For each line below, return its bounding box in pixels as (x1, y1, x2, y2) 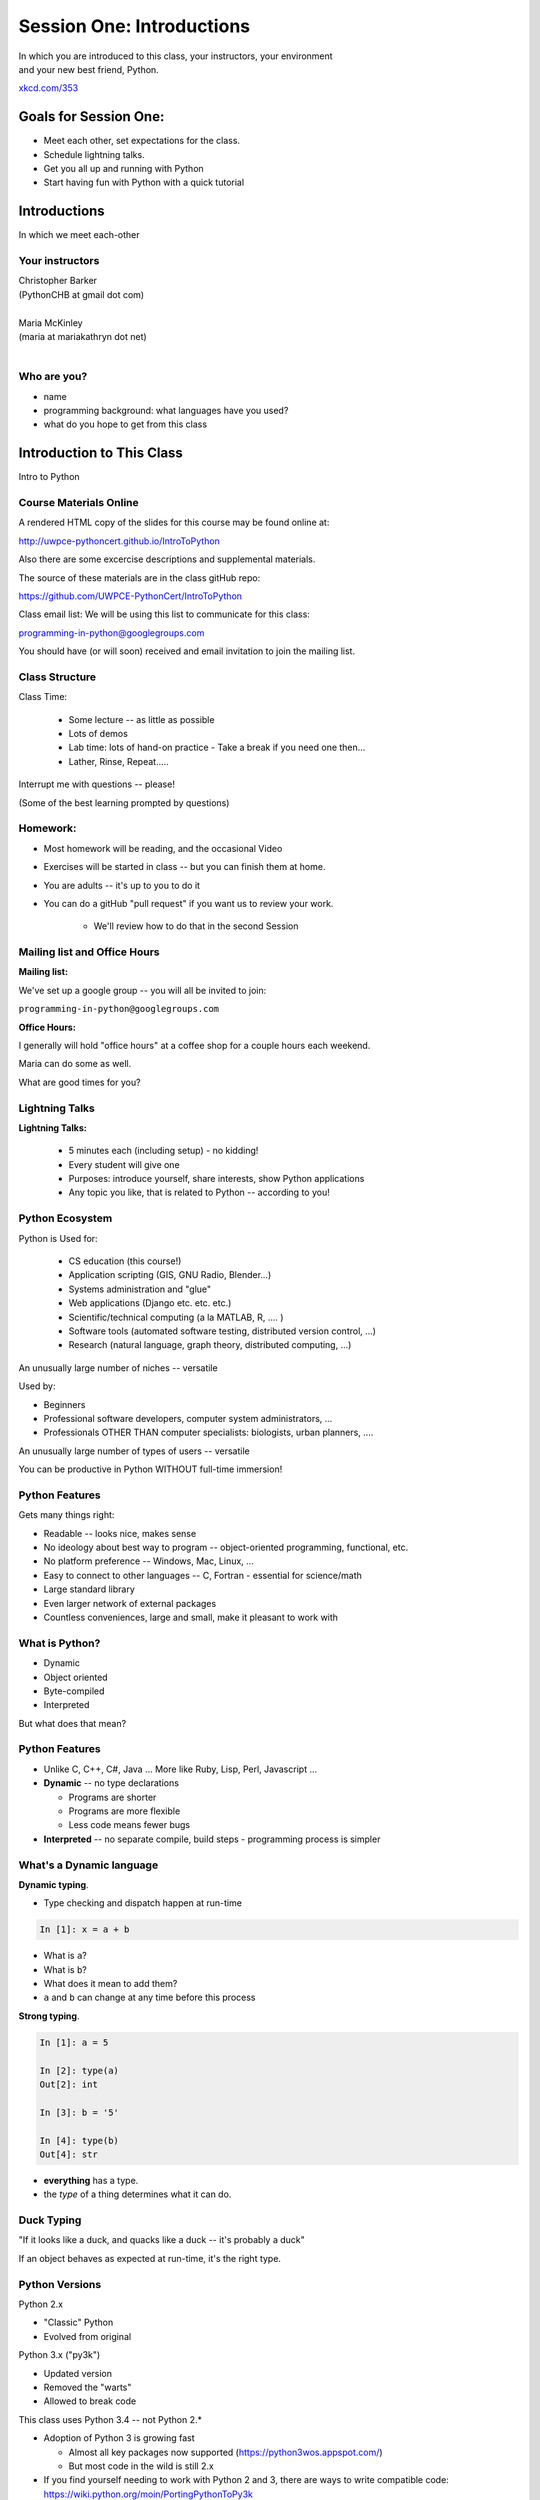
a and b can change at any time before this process (43, 1991, 256, 2004)
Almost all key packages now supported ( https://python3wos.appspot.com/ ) (68, 2446, 384, 2458)
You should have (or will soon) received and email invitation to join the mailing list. (18, 645, 355, 657)
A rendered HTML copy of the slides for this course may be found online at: (18, 516, 330, 529)
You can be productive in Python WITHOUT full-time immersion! (18, 1463, 283, 1475)
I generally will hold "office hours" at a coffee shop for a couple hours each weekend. (18, 1040, 371, 1051)
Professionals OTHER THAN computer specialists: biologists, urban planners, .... (43, 1426, 374, 1439)
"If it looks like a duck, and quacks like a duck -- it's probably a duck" (18, 2234, 305, 2246)
